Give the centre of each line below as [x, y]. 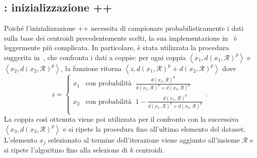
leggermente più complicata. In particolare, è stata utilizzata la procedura [117, 47]
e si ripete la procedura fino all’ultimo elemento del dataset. [154, 128]
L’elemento [21, 139]
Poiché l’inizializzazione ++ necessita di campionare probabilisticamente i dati [124, 28]
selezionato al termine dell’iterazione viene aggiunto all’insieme [144, 139]
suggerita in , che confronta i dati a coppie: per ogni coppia [95, 57]
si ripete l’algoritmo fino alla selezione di [66, 150]
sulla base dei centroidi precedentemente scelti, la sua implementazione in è [121, 38]
